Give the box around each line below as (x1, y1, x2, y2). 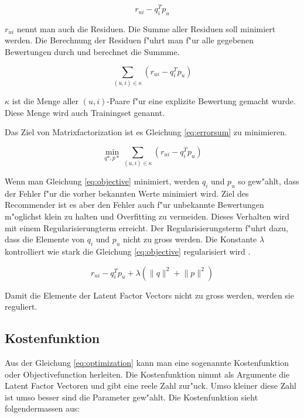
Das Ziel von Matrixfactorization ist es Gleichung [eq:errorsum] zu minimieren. (5, 126, 287, 138)
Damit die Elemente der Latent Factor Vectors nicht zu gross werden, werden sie (5, 289, 294, 301)
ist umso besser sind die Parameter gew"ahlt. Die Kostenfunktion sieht (5, 390, 258, 403)
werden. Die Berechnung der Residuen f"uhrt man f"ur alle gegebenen (5, 34, 254, 46)
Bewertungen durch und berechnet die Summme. (5, 46, 180, 58)
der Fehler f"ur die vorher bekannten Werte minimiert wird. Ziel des (5, 187, 249, 199)
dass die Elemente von (5, 233, 85, 245)
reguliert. (5, 300, 37, 313)
